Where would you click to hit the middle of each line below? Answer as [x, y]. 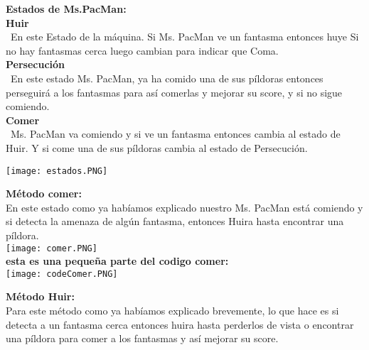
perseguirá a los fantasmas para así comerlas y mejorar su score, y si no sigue [174, 92]
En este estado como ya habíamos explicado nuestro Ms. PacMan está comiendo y [184, 207]
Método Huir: [40, 296]
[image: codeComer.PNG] [62, 274]
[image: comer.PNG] [52, 248]
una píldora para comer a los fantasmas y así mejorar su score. [142, 338]
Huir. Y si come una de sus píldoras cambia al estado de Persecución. [157, 147]
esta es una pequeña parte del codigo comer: [117, 261]
